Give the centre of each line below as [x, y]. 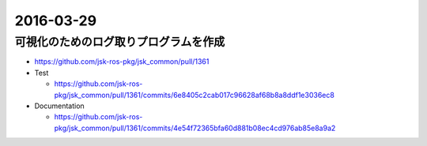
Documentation [59, 106]
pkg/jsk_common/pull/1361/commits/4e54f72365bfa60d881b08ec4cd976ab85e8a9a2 [195, 128]
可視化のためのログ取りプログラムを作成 [120, 42]
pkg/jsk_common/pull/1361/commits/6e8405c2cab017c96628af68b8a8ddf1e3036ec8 [195, 95]
